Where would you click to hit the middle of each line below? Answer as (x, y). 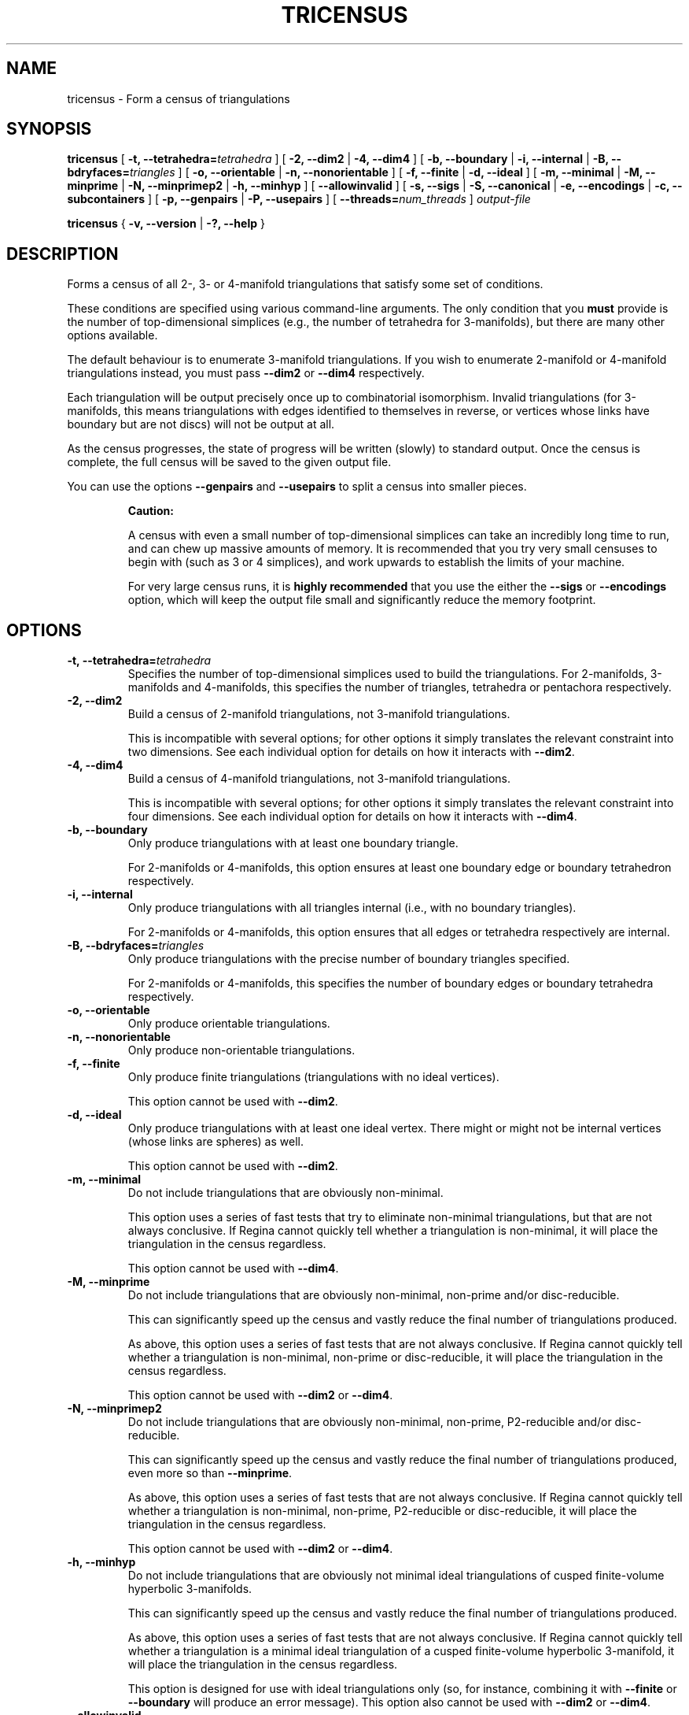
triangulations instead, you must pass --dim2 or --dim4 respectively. (246, 373)
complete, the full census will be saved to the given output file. (229, 462)
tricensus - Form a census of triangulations (179, 98)
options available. (112, 335)
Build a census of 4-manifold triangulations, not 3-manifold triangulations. (319, 779)
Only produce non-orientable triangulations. (241, 1050)
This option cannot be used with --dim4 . (233, 1269)
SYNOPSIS (49, 129)
